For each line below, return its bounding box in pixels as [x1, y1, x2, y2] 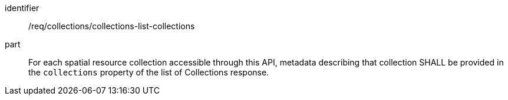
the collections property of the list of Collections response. [28, 67, 269, 77]
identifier [5, 3, 39, 13]
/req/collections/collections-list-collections [28, 21, 195, 31]
